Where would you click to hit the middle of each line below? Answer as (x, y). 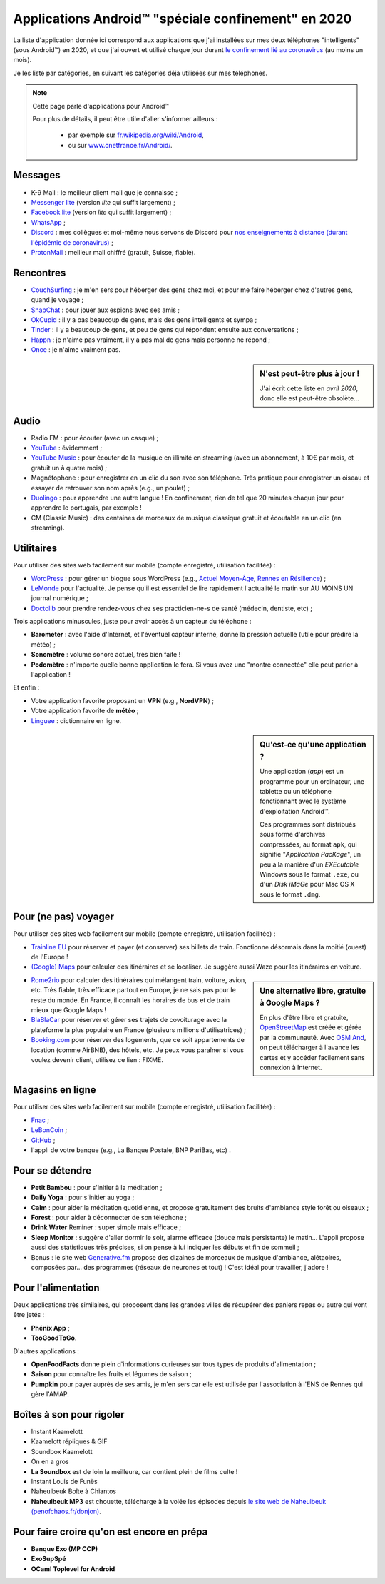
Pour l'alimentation (56, 1287)
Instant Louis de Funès (64, 1481)
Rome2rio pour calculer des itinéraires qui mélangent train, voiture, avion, (139, 980)
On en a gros (50, 1462)
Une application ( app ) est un (302, 772)
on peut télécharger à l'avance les (310, 1048)
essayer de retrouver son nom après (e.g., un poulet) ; (111, 488)
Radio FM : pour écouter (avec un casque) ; (95, 438)
